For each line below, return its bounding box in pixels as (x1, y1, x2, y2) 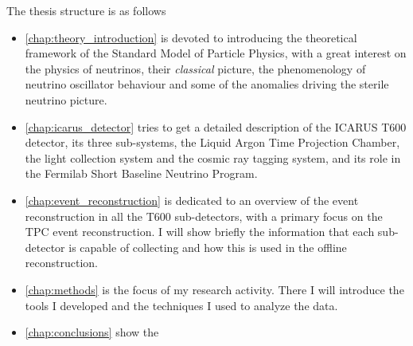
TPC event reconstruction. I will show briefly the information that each (25, 223, 375, 240)
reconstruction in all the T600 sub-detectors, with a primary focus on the (25, 207, 383, 224)
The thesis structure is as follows (6, 2, 166, 18)
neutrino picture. (25, 91, 107, 108)
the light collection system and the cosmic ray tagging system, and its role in (25, 149, 401, 166)
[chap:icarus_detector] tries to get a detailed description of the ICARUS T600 (25, 118, 407, 135)
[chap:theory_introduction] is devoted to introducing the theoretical (25, 29, 357, 45)
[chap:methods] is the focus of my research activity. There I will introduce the (25, 281, 404, 297)
